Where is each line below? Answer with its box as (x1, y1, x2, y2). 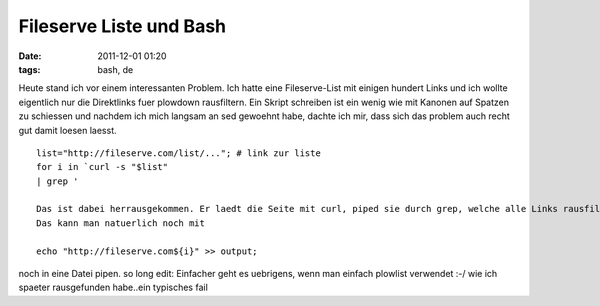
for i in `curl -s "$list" (36, 161, 169, 173)
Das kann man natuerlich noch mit (36, 217, 205, 229)
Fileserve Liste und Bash (18, 15, 227, 37)
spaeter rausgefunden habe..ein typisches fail (18, 281, 209, 294)
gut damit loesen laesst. (18, 124, 117, 136)
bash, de (97, 63, 134, 75)
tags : (18, 63, 41, 75)
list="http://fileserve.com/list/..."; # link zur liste (36, 147, 322, 159)
